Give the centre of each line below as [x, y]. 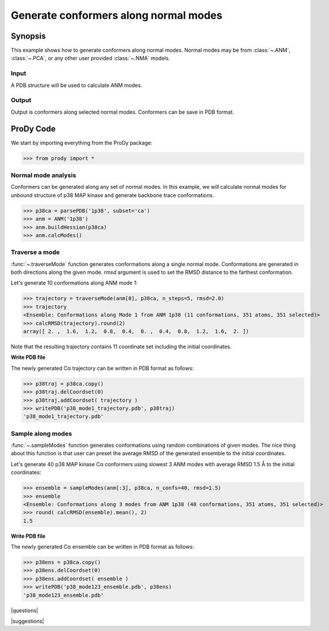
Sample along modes [42, 433]
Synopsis [28, 36]
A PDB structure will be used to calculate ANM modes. [77, 85]
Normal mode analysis [43, 175]
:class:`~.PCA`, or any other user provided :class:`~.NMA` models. [90, 58]
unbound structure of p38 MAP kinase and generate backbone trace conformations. [112, 195]
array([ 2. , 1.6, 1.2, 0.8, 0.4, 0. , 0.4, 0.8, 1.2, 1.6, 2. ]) [136, 331]
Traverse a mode [35, 252]
